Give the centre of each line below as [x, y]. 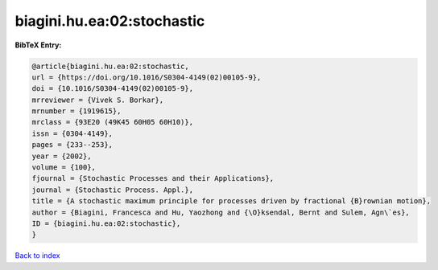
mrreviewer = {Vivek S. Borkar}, [98, 100]
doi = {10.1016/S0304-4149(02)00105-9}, [112, 89]
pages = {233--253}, [72, 145]
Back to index [37, 256]
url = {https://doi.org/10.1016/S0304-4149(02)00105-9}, [147, 77]
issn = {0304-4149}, [72, 133]
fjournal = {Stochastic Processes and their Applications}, [153, 178]
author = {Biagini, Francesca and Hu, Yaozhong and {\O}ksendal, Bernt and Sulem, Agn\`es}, [221, 212]
